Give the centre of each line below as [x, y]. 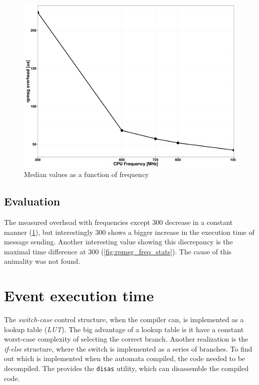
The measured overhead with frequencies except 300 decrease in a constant [119, 222]
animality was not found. [42, 261]
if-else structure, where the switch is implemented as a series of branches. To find [128, 348]
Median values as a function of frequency [87, 174]
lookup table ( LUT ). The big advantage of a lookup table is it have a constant [124, 329]
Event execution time [79, 295]
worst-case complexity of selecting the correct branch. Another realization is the [126, 339]
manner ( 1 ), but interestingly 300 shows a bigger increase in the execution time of [129, 232]
